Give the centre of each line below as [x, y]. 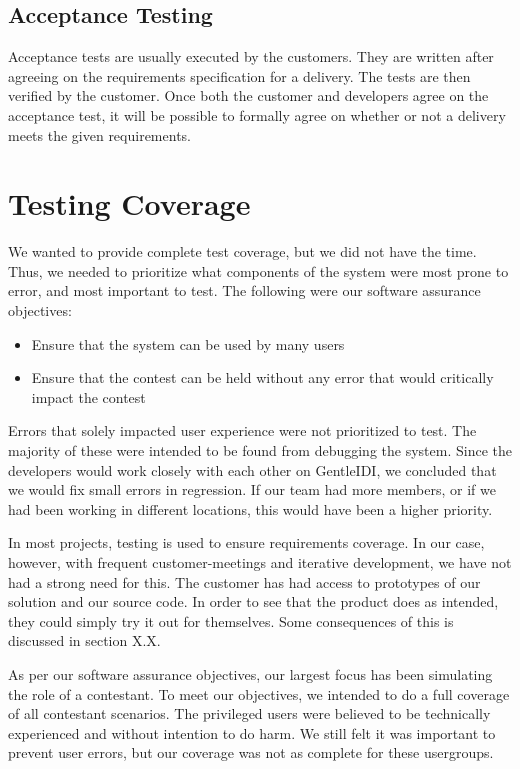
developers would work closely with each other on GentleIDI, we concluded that [252, 469]
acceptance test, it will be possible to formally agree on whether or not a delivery [257, 114]
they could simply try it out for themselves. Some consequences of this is [231, 620]
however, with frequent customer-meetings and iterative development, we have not [260, 562]
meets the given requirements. [99, 134]
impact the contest [88, 396]
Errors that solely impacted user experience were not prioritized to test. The [242, 430]
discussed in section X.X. [84, 640]
